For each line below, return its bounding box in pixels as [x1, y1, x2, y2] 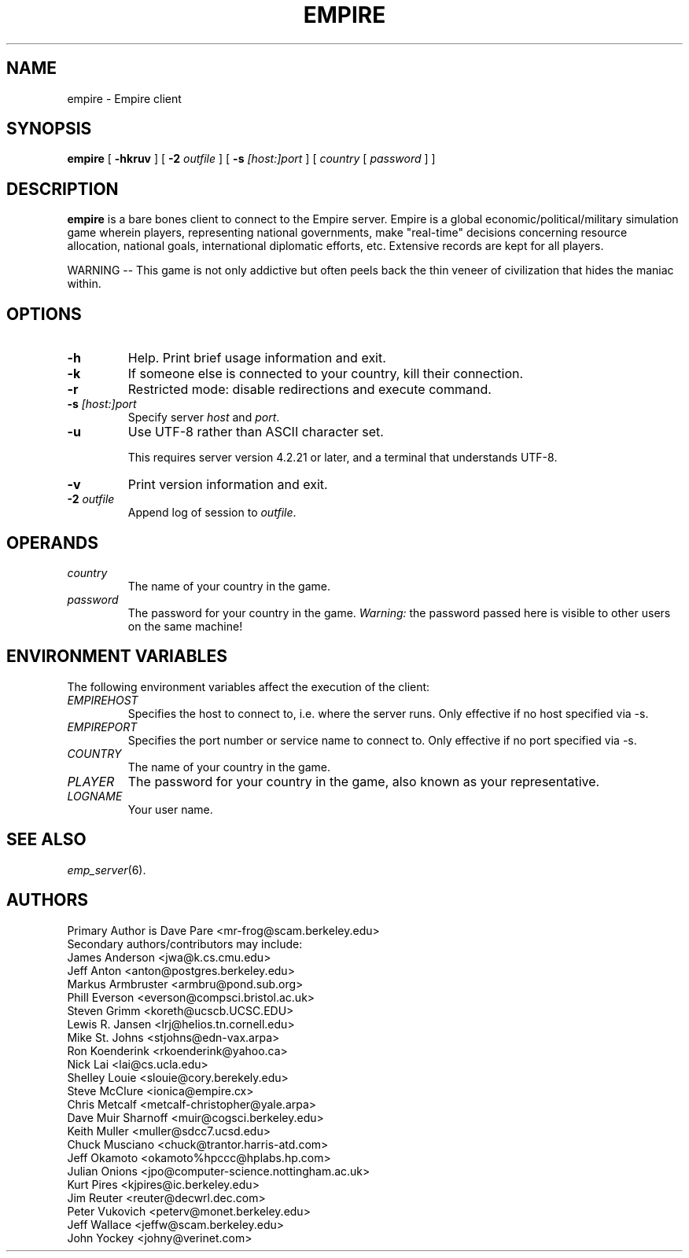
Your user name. [127, 802, 213, 816]
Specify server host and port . [127, 410, 280, 425]
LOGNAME [67, 789, 123, 803]
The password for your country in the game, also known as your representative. [127, 773, 600, 789]
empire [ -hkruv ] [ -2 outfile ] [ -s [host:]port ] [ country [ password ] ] [67, 152, 436, 166]
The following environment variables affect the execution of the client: [67, 679, 430, 693]
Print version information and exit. [127, 476, 328, 493]
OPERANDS [6, 532, 98, 553]
